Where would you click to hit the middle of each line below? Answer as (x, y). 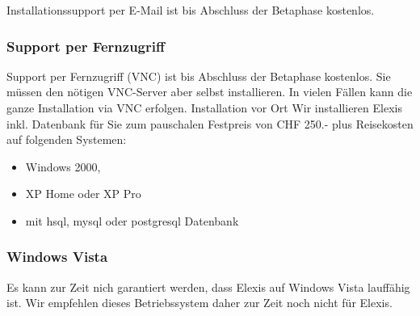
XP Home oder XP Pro (83, 194)
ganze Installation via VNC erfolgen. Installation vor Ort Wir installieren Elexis (204, 107)
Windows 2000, (63, 166)
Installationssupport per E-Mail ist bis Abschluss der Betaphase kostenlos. (191, 10)
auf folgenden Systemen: (67, 139)
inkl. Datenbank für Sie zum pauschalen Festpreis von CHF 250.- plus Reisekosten (210, 123)
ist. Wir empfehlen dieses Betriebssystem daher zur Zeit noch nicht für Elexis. (199, 303)
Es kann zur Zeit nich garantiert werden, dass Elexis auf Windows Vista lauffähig (208, 287)
